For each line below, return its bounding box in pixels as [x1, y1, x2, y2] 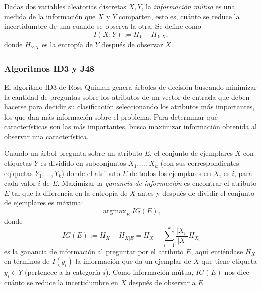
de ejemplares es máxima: [4, 197, 83, 208]
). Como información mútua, [106, 267, 194, 277]
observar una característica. [4, 131, 89, 141]
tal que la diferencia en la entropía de [12, 187, 128, 198]
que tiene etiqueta [201, 256, 257, 266]
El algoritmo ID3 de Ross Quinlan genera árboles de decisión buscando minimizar [4, 81, 257, 92]
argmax [103, 208, 126, 215]
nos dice [224, 267, 249, 277]
